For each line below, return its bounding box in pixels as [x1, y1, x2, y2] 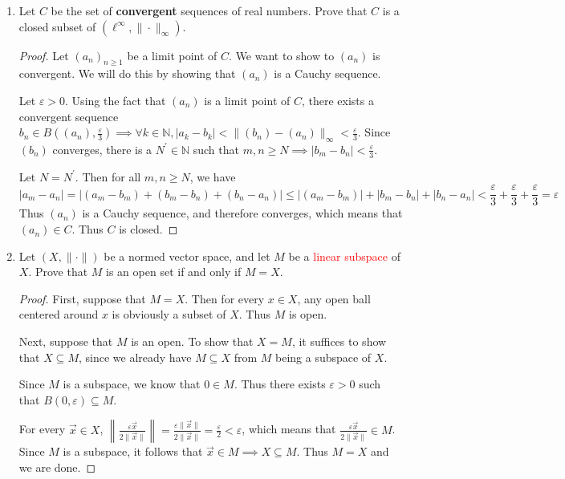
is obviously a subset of [112, 306, 226, 323]
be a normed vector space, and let [104, 247, 270, 264]
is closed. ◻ [119, 221, 178, 237]
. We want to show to [229, 47, 335, 63]
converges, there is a [52, 140, 152, 157]
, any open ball [297, 290, 371, 306]
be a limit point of [127, 47, 217, 63]
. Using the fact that [65, 91, 166, 108]
